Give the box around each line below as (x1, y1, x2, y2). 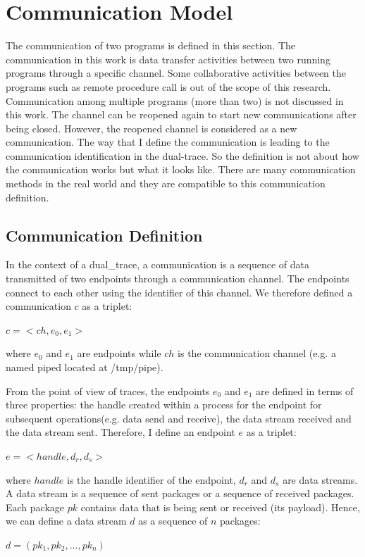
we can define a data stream (6, 513, 127, 528)
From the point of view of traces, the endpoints (6, 383, 210, 398)
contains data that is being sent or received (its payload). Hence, (80, 499, 360, 514)
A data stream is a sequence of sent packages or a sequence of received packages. (6, 486, 354, 501)
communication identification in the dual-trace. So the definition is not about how (6, 148, 359, 163)
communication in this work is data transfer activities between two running (6, 51, 330, 66)
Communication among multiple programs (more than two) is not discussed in (6, 93, 344, 108)
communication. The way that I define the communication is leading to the (6, 134, 330, 149)
